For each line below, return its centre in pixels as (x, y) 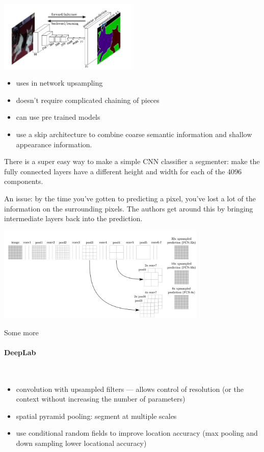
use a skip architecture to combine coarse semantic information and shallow (134, 134)
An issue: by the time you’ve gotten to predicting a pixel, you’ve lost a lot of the (130, 198)
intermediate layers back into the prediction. (73, 218)
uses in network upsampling (59, 83)
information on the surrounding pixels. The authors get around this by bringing (129, 208)
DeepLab (20, 352)
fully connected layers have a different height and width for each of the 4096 (123, 171)
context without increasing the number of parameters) (101, 399)
